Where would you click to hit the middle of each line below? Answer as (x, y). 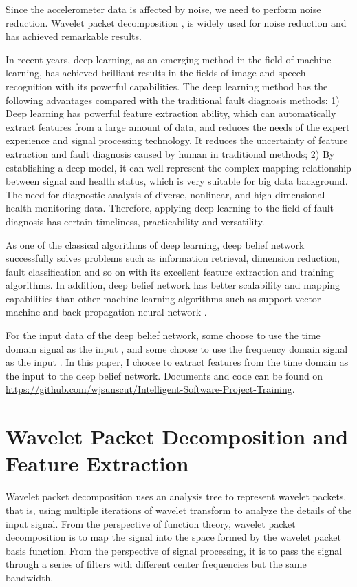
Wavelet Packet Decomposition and (177, 436)
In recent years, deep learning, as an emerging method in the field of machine (169, 59)
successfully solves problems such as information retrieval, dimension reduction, (173, 258)
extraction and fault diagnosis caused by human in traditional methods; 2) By (170, 153)
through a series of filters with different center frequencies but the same (156, 564)
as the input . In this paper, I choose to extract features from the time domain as (177, 362)
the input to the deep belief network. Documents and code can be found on (164, 375)
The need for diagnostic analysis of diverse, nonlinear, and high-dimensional (165, 194)
